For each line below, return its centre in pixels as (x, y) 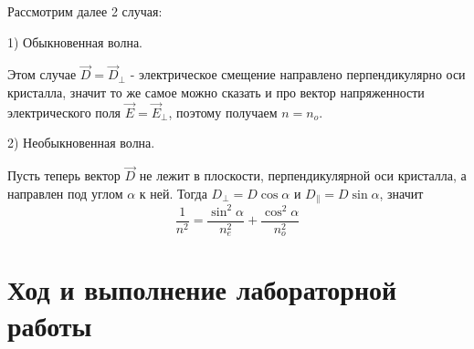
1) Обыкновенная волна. (75, 41)
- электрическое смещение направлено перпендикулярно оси (298, 74)
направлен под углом (65, 193)
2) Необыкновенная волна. (81, 143)
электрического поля (64, 112)
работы (50, 325)
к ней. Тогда (173, 193)
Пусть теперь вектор (64, 175)
